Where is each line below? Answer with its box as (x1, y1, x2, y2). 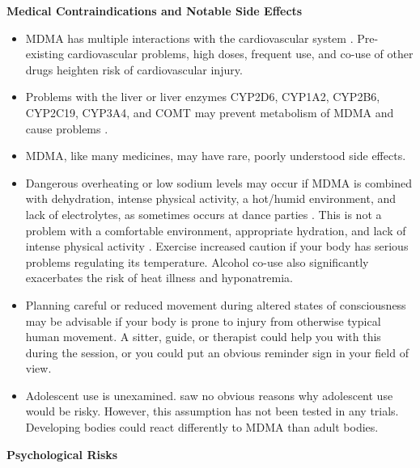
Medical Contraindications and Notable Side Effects (6, 2, 303, 19)
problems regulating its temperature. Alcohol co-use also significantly (25, 253, 369, 270)
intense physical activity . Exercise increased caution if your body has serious (25, 238, 409, 255)
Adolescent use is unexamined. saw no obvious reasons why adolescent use (25, 386, 393, 403)
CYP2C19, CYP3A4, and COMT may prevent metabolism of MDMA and (25, 103, 394, 120)
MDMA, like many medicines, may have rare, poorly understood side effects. (25, 147, 406, 164)
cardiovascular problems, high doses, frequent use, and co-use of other (67, 45, 414, 62)
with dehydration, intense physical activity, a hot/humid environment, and (25, 190, 397, 207)
